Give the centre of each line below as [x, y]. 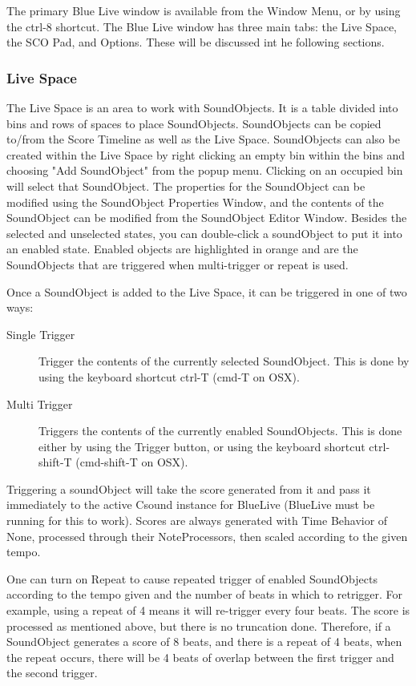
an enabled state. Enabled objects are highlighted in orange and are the [182, 249]
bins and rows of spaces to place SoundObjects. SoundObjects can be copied [194, 123]
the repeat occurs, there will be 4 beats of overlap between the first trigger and [200, 657]
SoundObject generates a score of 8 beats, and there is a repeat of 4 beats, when [204, 642]
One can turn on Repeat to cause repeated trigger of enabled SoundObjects [192, 578]
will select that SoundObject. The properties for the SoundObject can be [186, 186]
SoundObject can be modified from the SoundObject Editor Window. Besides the [207, 218]
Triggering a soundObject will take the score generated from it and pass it [189, 488]
